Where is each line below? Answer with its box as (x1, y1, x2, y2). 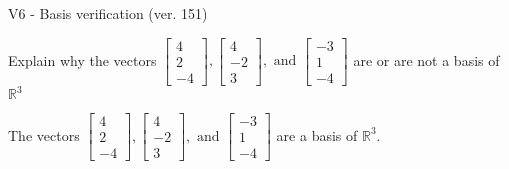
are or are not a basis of (353, 49, 500, 70)
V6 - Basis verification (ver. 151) (8, 3, 208, 23)
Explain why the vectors (8, 49, 157, 70)
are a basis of (276, 124, 358, 145)
